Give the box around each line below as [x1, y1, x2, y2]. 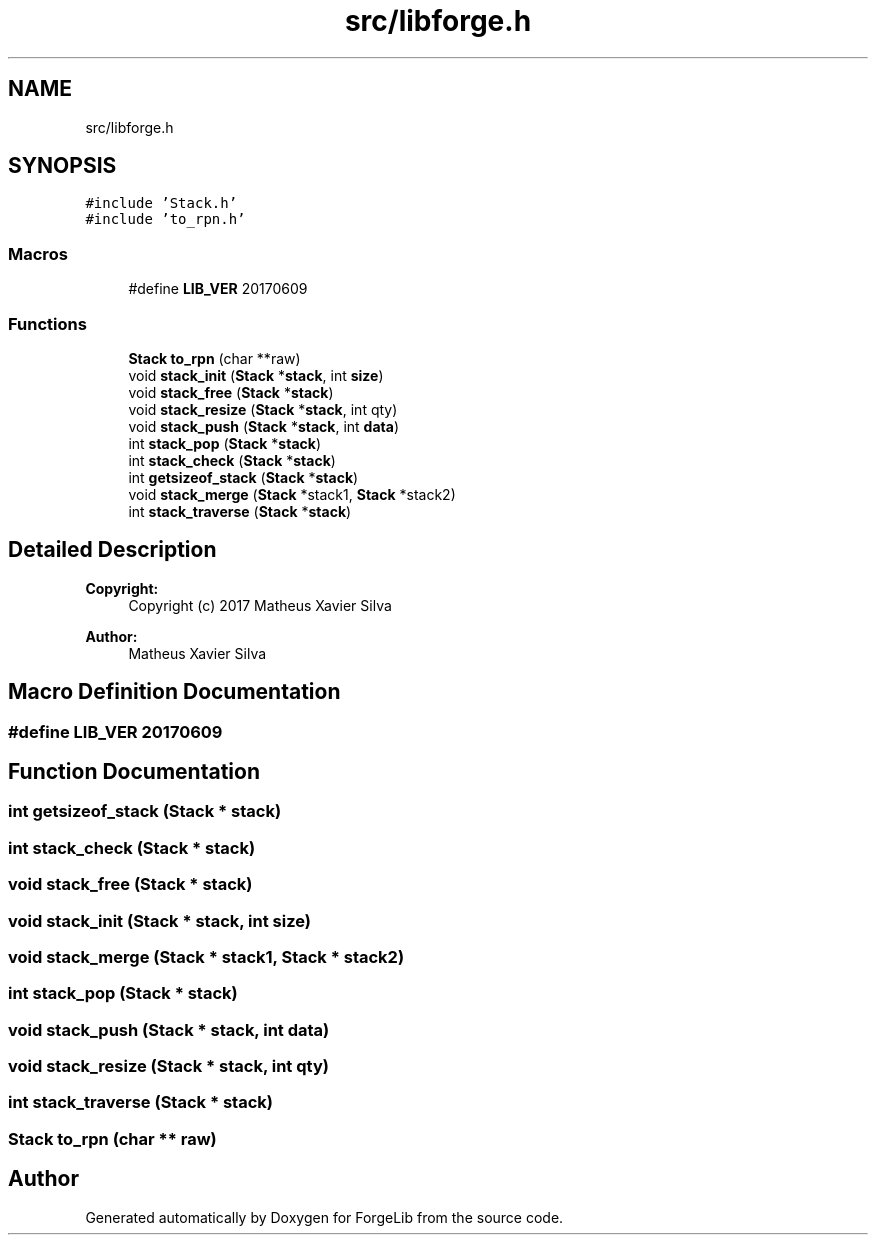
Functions [8, 313, 87, 334]
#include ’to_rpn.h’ [85, 211, 246, 228]
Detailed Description [8, 537, 217, 563]
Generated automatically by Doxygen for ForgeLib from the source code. [85, 1208, 564, 1226]
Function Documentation [8, 759, 260, 785]
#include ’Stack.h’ [85, 195, 238, 212]
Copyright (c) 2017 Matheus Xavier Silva [128, 596, 392, 614]
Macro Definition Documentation [8, 679, 341, 705]
